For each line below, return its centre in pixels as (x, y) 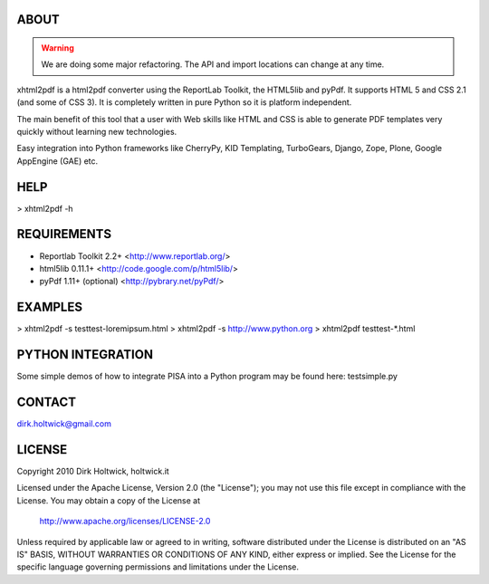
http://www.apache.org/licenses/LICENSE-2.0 (125, 522)
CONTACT (47, 402)
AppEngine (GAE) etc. (58, 161)
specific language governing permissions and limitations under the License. (158, 567)
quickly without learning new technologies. (97, 131)
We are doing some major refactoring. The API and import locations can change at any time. (213, 64)
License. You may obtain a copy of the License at (109, 500)
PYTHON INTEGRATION (85, 354)
